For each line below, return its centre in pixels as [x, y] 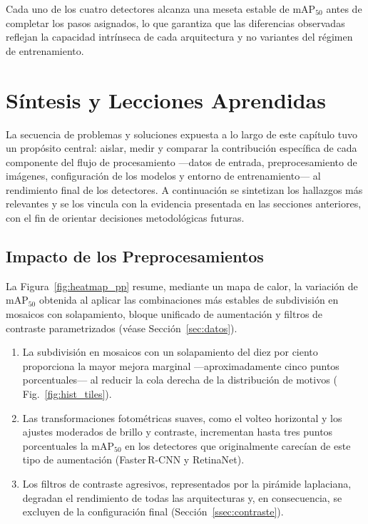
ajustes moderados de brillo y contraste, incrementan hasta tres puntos [178, 432]
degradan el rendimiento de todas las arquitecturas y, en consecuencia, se [182, 497]
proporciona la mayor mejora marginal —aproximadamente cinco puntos [181, 365]
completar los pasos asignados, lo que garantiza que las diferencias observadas [175, 22]
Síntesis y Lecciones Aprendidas [166, 99]
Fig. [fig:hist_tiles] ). [67, 394]
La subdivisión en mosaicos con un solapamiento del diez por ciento [170, 352]
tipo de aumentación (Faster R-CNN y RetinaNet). [133, 459]
